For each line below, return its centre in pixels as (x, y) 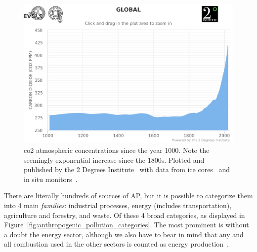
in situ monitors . (51, 179)
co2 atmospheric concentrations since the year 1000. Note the (117, 150)
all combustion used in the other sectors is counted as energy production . (116, 244)
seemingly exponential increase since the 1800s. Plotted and (114, 160)
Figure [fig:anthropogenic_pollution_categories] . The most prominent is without (127, 225)
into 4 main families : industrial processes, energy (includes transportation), (118, 205)
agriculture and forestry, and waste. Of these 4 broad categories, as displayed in (125, 215)
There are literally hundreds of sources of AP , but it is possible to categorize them (128, 196)
